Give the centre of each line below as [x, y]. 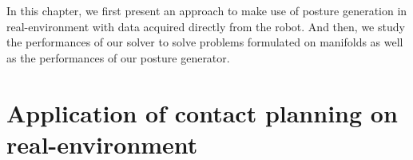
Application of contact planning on [202, 112]
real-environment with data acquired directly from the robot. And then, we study [206, 26]
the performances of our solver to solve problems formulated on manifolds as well [205, 42]
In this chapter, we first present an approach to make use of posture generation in [207, 10]
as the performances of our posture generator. [118, 57]
